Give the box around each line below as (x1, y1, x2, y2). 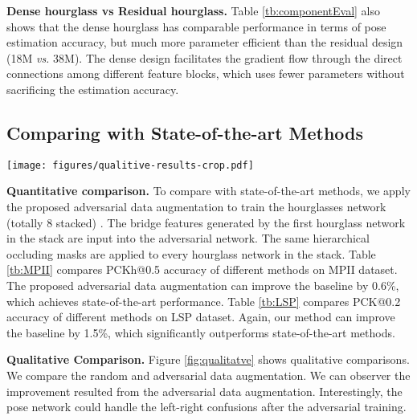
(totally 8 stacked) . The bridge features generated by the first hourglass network (6, 214, 406, 230)
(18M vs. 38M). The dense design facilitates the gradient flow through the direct (6, 49, 403, 66)
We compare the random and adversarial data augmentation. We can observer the (6, 366, 411, 383)
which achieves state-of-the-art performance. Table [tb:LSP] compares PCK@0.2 (6, 292, 401, 309)
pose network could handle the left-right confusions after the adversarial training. (6, 398, 407, 415)
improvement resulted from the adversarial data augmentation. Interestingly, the (6, 382, 403, 399)
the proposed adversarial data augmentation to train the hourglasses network (6, 198, 386, 215)
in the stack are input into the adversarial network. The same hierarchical (6, 230, 370, 247)
